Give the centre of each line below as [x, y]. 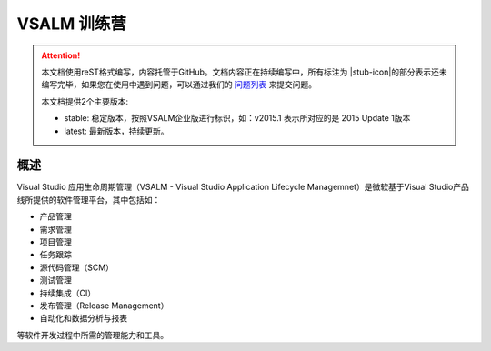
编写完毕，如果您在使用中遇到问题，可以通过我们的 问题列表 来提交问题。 [179, 85]
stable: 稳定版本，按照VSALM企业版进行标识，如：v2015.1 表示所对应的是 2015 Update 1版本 [237, 118]
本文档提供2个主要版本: [85, 101]
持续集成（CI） [67, 293]
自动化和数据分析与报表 [83, 318]
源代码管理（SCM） [76, 267]
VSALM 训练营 [72, 24]
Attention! [61, 55]
